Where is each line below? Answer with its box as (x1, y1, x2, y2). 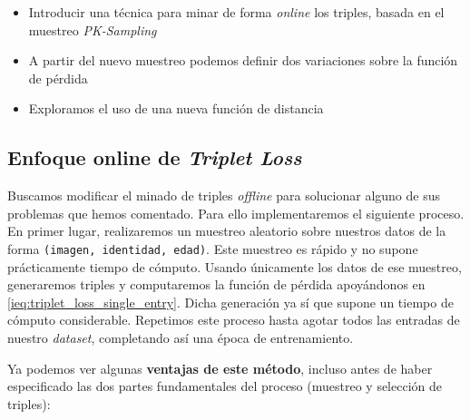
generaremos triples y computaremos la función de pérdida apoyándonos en (7, 275, 426, 294)
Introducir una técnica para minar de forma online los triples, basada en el (28, 3, 445, 21)
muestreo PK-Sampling (28, 20, 157, 39)
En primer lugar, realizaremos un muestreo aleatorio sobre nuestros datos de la (7, 221, 446, 240)
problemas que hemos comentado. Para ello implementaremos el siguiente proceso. (7, 203, 465, 222)
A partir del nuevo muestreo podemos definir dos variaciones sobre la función (28, 51, 458, 70)
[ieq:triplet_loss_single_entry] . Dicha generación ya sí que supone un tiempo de (7, 292, 454, 311)
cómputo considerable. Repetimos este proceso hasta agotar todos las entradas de (7, 310, 460, 329)
